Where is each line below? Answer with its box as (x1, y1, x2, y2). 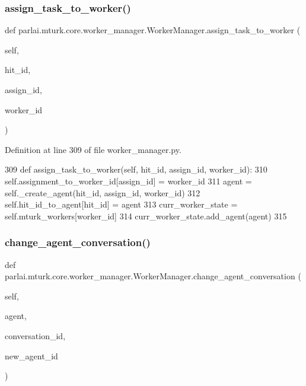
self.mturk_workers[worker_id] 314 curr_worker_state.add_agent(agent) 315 (5, 209, 287, 222)
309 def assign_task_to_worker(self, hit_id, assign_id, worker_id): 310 (5, 163, 267, 176)
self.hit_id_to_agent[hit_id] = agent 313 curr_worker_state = (5, 198, 238, 210)
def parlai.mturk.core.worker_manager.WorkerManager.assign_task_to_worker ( (5, 24, 301, 36)
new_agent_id (5, 349, 58, 362)
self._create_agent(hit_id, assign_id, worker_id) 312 (5, 186, 200, 199)
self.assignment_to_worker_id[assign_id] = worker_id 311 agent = (5, 174, 252, 187)
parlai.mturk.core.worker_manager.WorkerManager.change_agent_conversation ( (5, 270, 301, 282)
